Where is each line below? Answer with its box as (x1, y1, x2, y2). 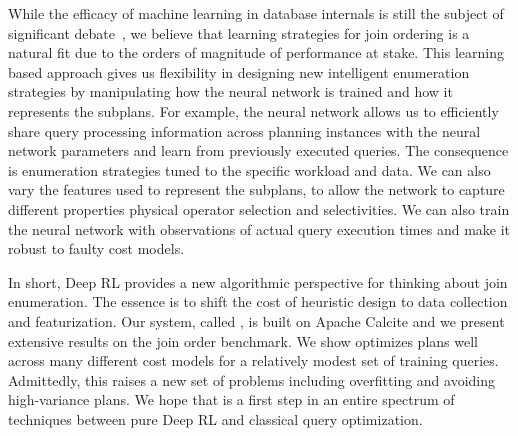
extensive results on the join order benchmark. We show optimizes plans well (8, 330, 478, 351)
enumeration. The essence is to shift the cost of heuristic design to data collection (8, 291, 508, 312)
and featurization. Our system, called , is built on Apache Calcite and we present (8, 310, 505, 331)
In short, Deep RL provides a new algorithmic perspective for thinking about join (8, 271, 508, 292)
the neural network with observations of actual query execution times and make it (8, 218, 511, 239)
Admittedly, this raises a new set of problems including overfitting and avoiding (8, 369, 496, 390)
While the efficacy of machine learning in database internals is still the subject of (8, 3, 504, 23)
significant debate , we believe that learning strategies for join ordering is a (8, 22, 470, 43)
